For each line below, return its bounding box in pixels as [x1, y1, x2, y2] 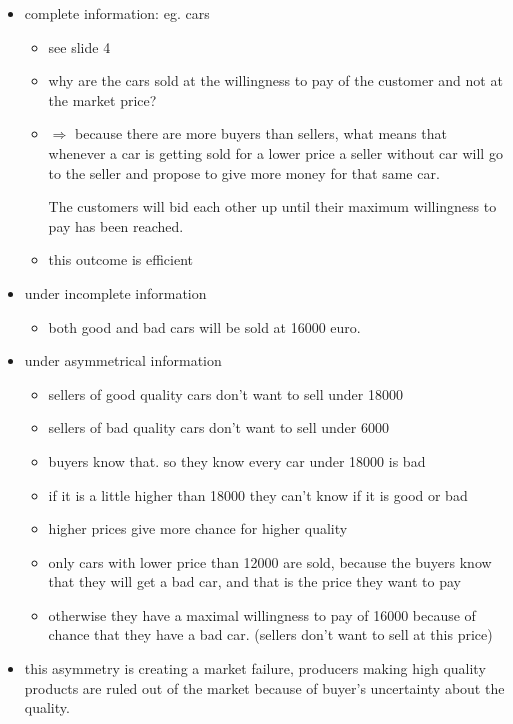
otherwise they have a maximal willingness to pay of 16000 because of [48, 604, 476, 625]
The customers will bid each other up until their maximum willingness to [48, 196, 497, 217]
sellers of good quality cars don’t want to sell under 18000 [48, 383, 403, 404]
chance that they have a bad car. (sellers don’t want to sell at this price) [48, 624, 493, 645]
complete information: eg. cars [24, 3, 210, 23]
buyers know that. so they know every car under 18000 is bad [48, 450, 426, 471]
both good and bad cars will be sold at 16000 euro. [48, 316, 361, 337]
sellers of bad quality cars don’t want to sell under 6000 [48, 417, 389, 438]
